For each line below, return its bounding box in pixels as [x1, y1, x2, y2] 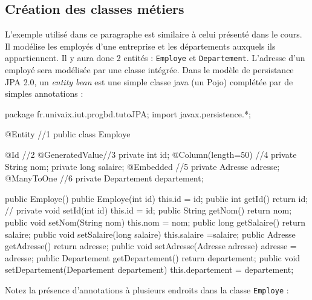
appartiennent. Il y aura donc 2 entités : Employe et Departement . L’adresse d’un [5, 51, 305, 64]
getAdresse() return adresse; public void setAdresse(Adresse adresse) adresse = [5, 240, 297, 252]
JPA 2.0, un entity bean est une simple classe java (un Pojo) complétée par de [5, 75, 293, 88]
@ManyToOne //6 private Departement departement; [5, 172, 204, 184]
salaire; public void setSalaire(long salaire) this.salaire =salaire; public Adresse [5, 227, 296, 240]
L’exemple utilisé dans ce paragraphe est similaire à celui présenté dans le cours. [5, 28, 302, 41]
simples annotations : [5, 87, 83, 100]
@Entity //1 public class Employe [5, 128, 131, 140]
